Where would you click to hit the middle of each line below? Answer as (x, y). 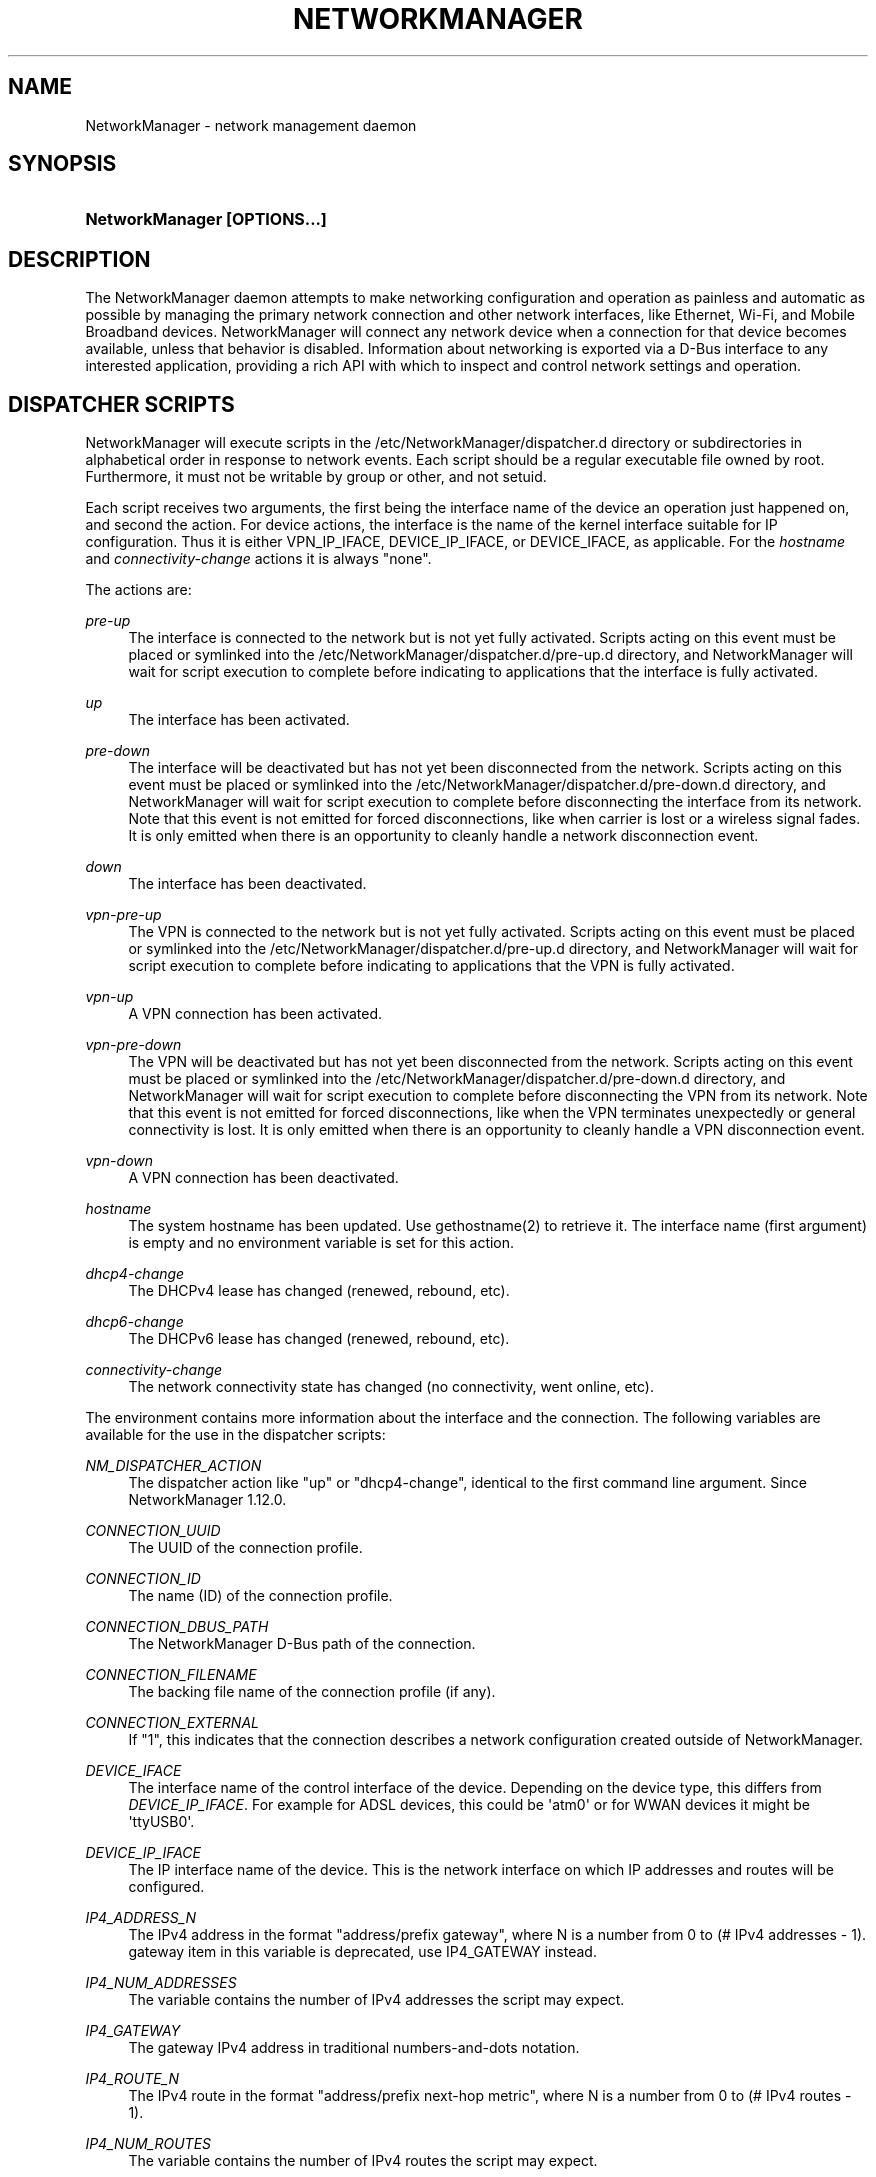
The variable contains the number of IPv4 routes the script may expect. (363, 2161)
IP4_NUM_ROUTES (148, 2144)
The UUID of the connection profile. (245, 1548)
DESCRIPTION (79, 259)
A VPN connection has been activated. (255, 1014)
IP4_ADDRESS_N (141, 1918)
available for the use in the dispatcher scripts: (235, 1435)
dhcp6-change (134, 1322)
